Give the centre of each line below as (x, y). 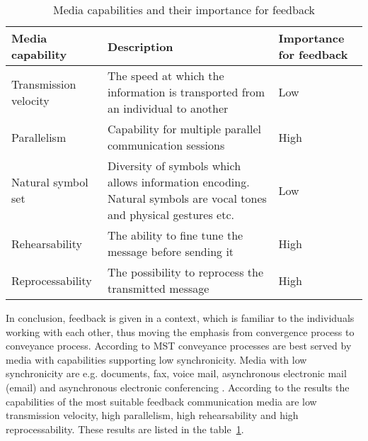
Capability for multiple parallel (185, 129)
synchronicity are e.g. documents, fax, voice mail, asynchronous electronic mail (176, 373)
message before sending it (171, 251)
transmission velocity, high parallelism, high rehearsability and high (152, 415)
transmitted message (159, 288)
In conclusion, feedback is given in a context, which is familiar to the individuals (180, 318)
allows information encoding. (179, 182)
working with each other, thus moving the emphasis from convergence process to (180, 331)
